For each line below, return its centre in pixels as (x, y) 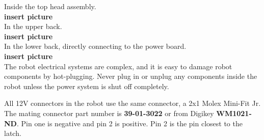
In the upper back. (33, 26)
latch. (13, 133)
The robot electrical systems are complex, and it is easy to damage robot (118, 66)
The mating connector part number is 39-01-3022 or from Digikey (109, 113)
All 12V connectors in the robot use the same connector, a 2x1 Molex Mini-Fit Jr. (133, 103)
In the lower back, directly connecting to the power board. (95, 46)
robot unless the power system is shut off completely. (87, 86)
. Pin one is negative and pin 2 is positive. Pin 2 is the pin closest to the (129, 123)
